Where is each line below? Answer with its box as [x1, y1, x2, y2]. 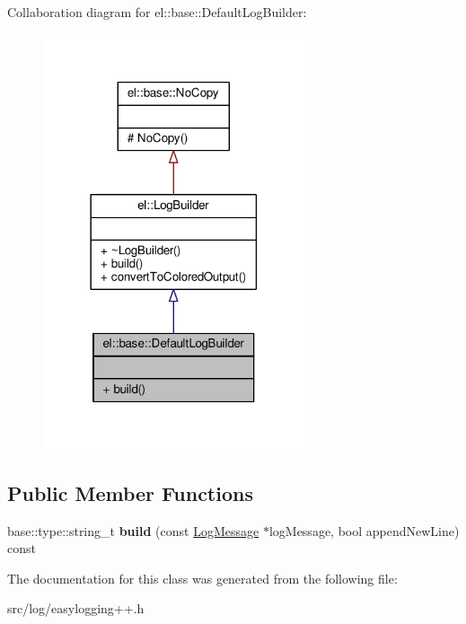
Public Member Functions [7, 479, 253, 506]
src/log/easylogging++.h [7, 599, 145, 618]
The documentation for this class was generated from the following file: [7, 568, 398, 587]
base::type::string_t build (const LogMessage [7, 521, 259, 540]
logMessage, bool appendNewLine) [268, 521, 460, 540]
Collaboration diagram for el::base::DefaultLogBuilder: [7, 3, 307, 21]
